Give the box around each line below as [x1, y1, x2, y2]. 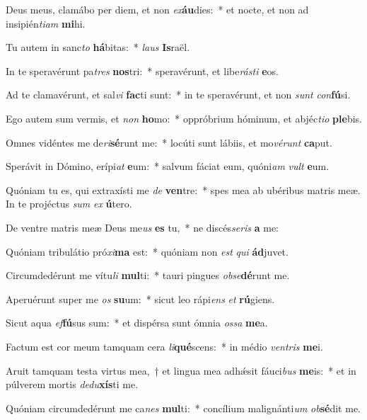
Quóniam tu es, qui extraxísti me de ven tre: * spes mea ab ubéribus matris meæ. [6, 182, 361, 197]
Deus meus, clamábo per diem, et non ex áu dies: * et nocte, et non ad [6, 2, 309, 16]
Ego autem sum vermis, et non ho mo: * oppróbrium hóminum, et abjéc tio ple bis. [6, 110, 362, 125]
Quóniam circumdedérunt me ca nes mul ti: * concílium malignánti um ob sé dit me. [6, 400, 361, 415]
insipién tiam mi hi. [6, 16, 86, 30]
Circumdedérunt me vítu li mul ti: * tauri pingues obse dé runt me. [6, 268, 290, 283]
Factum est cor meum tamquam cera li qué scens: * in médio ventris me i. [6, 339, 323, 353]
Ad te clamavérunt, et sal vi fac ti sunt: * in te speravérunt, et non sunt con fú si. [6, 87, 351, 102]
